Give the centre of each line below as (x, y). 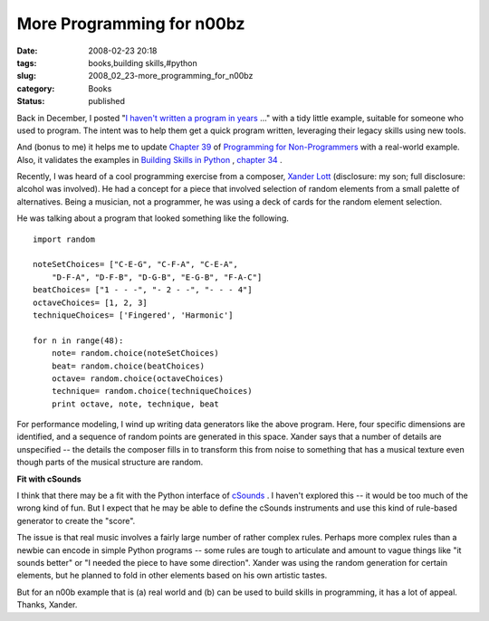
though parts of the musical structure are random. (110, 463)
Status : (31, 101)
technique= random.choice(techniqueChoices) (152, 391)
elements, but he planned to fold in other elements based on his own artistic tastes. (172, 576)
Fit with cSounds (49, 479)
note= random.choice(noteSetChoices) (135, 353)
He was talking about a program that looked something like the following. (153, 218)
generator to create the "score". (76, 521)
